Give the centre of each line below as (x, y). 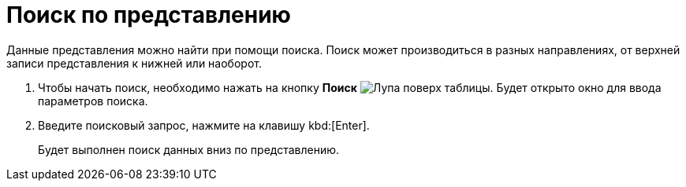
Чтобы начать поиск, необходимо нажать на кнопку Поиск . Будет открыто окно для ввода (350, 87)
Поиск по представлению (149, 15)
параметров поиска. (93, 101)
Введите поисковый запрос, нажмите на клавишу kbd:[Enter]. (204, 125)
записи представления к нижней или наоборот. (134, 63)
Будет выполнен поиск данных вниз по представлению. (189, 149)
